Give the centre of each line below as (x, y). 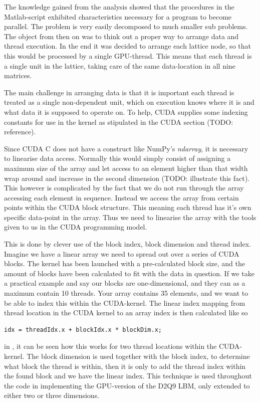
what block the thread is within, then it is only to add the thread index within (125, 366)
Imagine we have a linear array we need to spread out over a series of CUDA (122, 253)
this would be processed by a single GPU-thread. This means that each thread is (128, 55)
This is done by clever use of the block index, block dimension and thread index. (128, 244)
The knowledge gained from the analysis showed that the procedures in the (119, 7)
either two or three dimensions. (52, 395)
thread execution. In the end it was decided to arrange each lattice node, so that (127, 46)
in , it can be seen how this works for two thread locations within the (110, 346)
